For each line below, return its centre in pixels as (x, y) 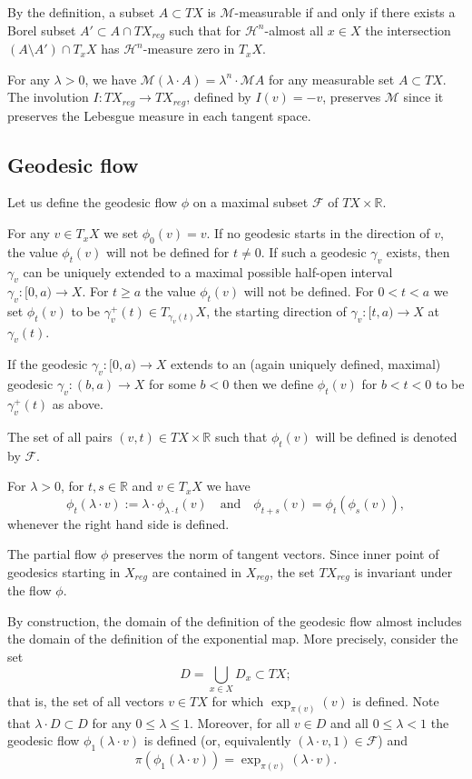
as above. (78, 404)
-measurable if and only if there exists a (345, 12)
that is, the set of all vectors (86, 700)
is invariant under (403, 571)
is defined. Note (396, 700)
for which (238, 700)
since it (423, 97)
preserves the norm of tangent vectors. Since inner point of (276, 554)
